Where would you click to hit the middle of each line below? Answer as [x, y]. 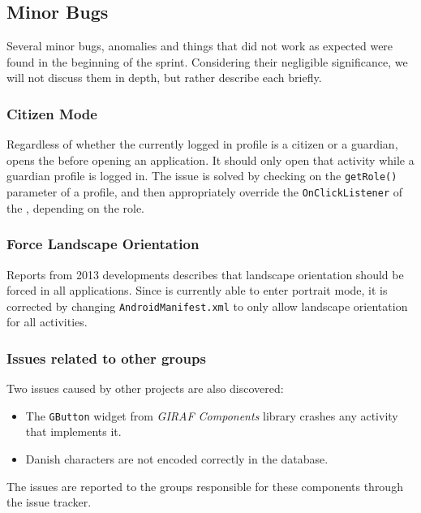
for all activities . [47, 322]
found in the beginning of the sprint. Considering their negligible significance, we [207, 61]
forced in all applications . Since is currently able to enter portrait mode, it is [197, 290]
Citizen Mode [52, 113]
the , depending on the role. [76, 207]
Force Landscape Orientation [103, 244]
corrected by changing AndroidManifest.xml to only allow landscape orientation [207, 306]
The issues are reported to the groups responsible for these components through [205, 486]
